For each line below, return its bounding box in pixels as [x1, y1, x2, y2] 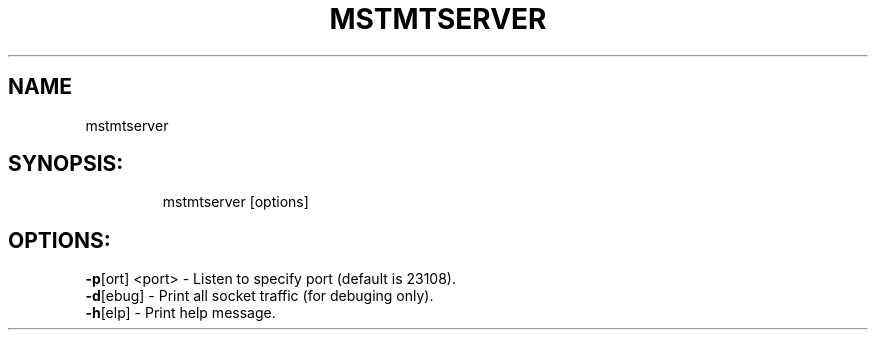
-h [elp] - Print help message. [85, 304, 276, 322]
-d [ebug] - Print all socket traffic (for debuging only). [85, 287, 434, 305]
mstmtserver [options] [162, 193, 309, 211]
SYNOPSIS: [8, 151, 124, 177]
